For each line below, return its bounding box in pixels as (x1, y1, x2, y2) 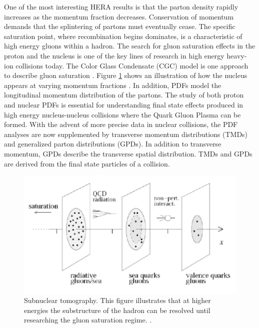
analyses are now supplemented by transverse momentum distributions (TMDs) (4, 128, 248, 139)
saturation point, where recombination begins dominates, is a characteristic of (4, 30, 242, 41)
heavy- (226, 50, 247, 60)
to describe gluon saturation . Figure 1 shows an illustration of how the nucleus (4, 70, 247, 80)
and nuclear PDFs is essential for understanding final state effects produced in (4, 99, 243, 109)
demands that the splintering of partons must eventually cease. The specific (4, 21, 235, 31)
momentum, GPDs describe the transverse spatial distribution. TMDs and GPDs (4, 148, 252, 158)
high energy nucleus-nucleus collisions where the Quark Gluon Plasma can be (4, 109, 241, 119)
